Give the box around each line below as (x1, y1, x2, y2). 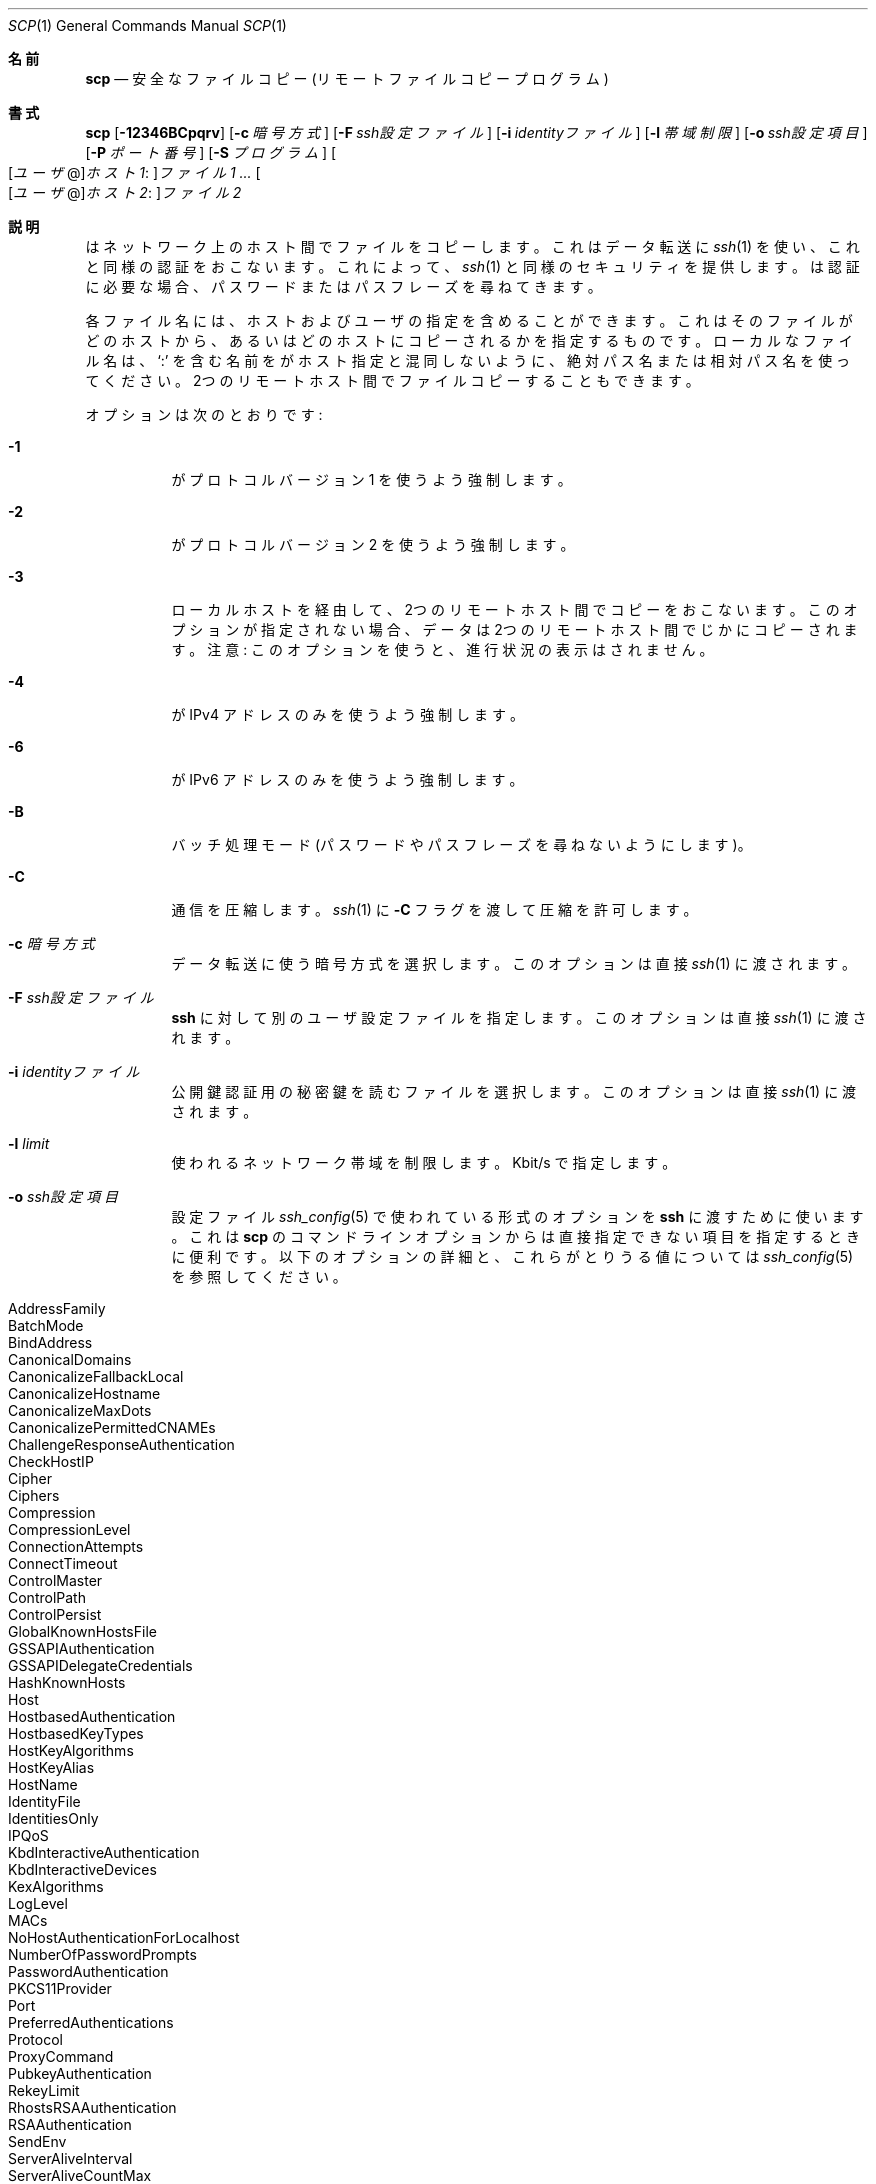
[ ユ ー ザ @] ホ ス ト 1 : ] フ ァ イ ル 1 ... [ (8, 164, 261, 181)
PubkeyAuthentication (8, 2065, 152, 2082)
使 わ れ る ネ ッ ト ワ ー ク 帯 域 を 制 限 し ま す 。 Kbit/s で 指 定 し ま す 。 (171, 1154, 677, 1171)
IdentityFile (8, 1793, 81, 1810)
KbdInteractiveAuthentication (8, 1844, 200, 1861)
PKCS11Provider (8, 1980, 112, 1997)
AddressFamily (8, 1300, 106, 1317)
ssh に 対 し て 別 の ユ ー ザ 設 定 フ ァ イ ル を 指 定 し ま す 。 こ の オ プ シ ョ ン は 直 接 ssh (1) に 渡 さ (171, 1009, 867, 1026)
